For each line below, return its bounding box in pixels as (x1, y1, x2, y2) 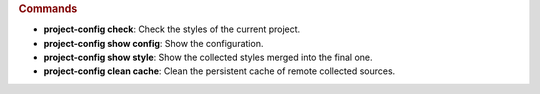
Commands (18, 2, 78, 15)
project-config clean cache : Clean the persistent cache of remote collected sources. (43, 65, 396, 77)
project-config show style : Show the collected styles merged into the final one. (43, 51, 374, 64)
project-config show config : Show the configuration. (43, 37, 264, 49)
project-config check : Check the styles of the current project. (43, 23, 301, 35)
